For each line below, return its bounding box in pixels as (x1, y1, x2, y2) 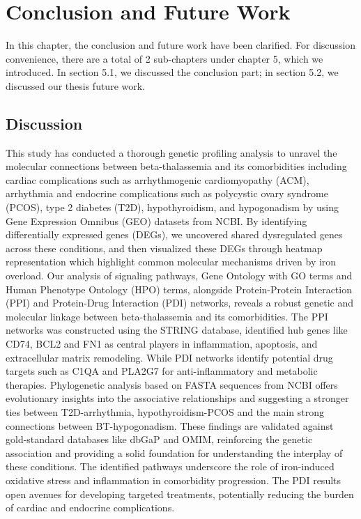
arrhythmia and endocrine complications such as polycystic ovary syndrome (6, 186, 328, 201)
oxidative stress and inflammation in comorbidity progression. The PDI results (6, 472, 341, 487)
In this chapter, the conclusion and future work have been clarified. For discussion (6, 38, 356, 52)
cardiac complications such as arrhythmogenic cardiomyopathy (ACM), (6, 172, 309, 187)
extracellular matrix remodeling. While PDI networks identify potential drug (6, 350, 333, 364)
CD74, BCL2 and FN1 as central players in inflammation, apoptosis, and (6, 336, 318, 351)
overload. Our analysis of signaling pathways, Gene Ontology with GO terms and (6, 268, 353, 283)
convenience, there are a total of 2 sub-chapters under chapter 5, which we (6, 51, 323, 65)
